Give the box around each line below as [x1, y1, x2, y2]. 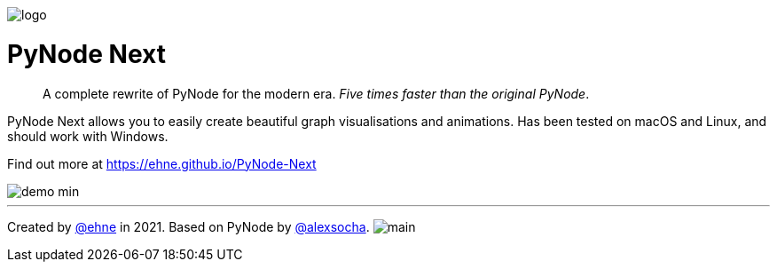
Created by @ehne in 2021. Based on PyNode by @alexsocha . [7, 218, 370, 234]
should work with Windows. [7, 128, 169, 144]
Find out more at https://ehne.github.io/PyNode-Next [7, 155, 317, 171]
